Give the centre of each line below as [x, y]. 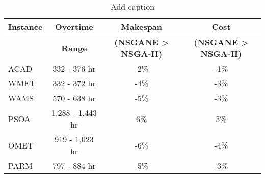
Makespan [142, 27]
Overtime [74, 27]
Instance [25, 27]
